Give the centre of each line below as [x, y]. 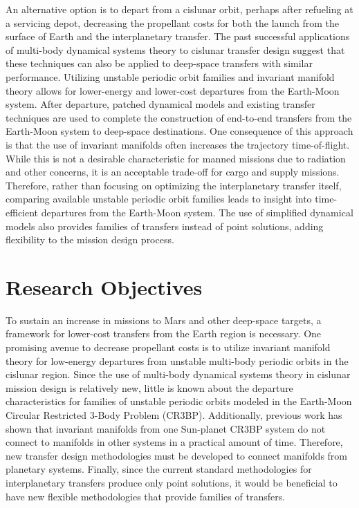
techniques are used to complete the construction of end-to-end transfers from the [179, 117]
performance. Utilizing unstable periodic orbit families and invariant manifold [170, 76]
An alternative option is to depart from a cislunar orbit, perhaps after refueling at [179, 9]
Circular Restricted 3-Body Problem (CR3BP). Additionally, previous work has [174, 414]
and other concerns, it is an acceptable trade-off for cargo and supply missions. [173, 172]
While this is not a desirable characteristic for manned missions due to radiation [176, 158]
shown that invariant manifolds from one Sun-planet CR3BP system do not [166, 428]
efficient [22, 212]
